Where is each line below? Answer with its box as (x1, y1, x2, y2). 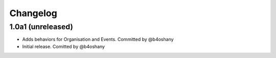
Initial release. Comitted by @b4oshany (22, 43, 105, 49)
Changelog (9, 8, 57, 19)
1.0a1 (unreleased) (9, 22, 74, 31)
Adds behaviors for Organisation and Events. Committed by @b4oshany (22, 36, 174, 42)
